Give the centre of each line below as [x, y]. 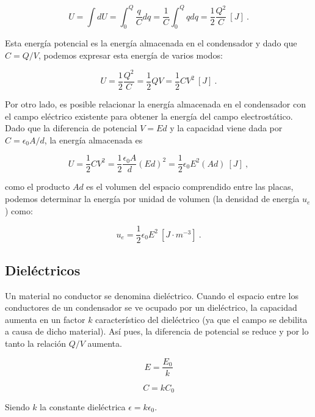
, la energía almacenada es [93, 140]
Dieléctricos [43, 270]
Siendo [17, 407]
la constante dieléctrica [83, 407]
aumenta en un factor [45, 319]
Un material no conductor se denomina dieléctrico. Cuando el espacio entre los [152, 295]
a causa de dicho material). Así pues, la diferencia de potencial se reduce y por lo [157, 331]
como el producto [38, 187]
